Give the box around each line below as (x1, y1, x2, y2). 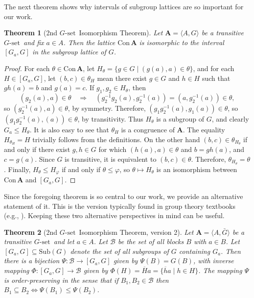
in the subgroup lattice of (32, 47, 106, 57)
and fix (23, 37, 44, 47)
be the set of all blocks (118, 236, 184, 247)
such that (202, 73, 231, 83)
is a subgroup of (156, 113, 205, 124)
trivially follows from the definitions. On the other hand (32, 134, 200, 144)
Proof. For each (4, 63, 50, 73)
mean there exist (97, 73, 147, 83)
